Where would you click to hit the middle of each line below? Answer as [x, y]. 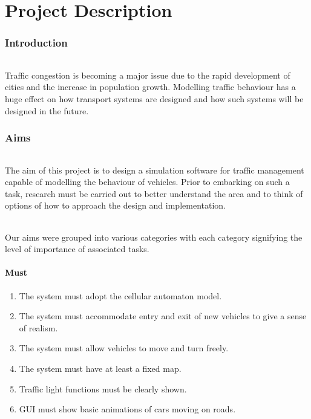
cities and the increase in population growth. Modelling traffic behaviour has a [150, 87]
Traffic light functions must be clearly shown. [103, 388]
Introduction [36, 43]
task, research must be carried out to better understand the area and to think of [154, 193]
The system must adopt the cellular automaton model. [120, 295]
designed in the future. [47, 110]
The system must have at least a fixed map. [100, 368]
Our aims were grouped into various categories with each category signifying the [154, 237]
